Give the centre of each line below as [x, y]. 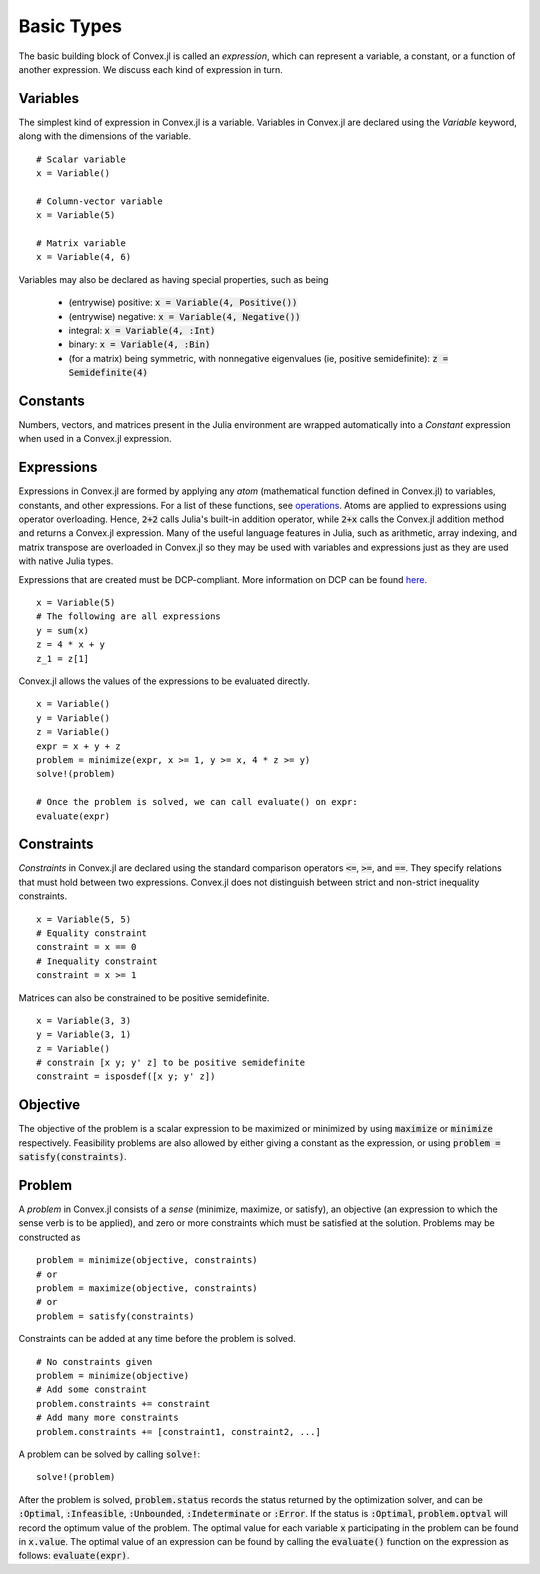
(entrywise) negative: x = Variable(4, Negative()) [184, 316]
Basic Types [70, 26]
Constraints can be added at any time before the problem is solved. [157, 1339]
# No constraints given [94, 1361]
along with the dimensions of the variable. [105, 136]
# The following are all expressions [129, 616]
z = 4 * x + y [70, 644]
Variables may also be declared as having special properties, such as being [173, 279]
